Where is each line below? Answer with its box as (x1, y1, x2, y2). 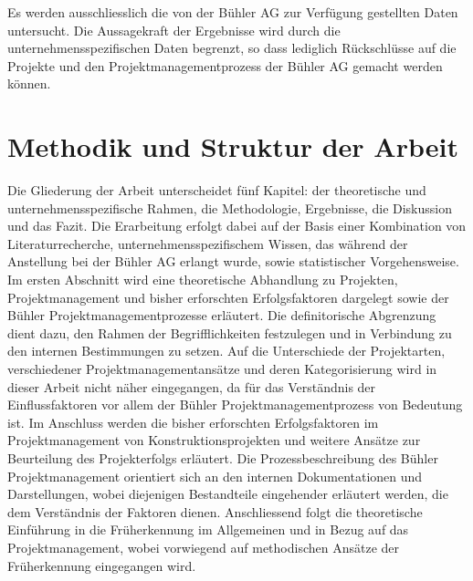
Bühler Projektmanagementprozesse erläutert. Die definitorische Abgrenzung (7, 306, 436, 325)
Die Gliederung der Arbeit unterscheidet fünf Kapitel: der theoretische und (7, 181, 426, 200)
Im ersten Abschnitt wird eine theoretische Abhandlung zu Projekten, (7, 270, 398, 289)
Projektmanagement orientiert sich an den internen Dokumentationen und (7, 466, 423, 485)
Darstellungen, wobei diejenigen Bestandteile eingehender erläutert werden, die (7, 484, 448, 503)
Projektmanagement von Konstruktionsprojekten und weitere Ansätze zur (7, 431, 421, 450)
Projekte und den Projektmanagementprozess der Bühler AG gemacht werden (7, 56, 443, 75)
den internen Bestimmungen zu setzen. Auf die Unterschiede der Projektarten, (7, 341, 446, 360)
